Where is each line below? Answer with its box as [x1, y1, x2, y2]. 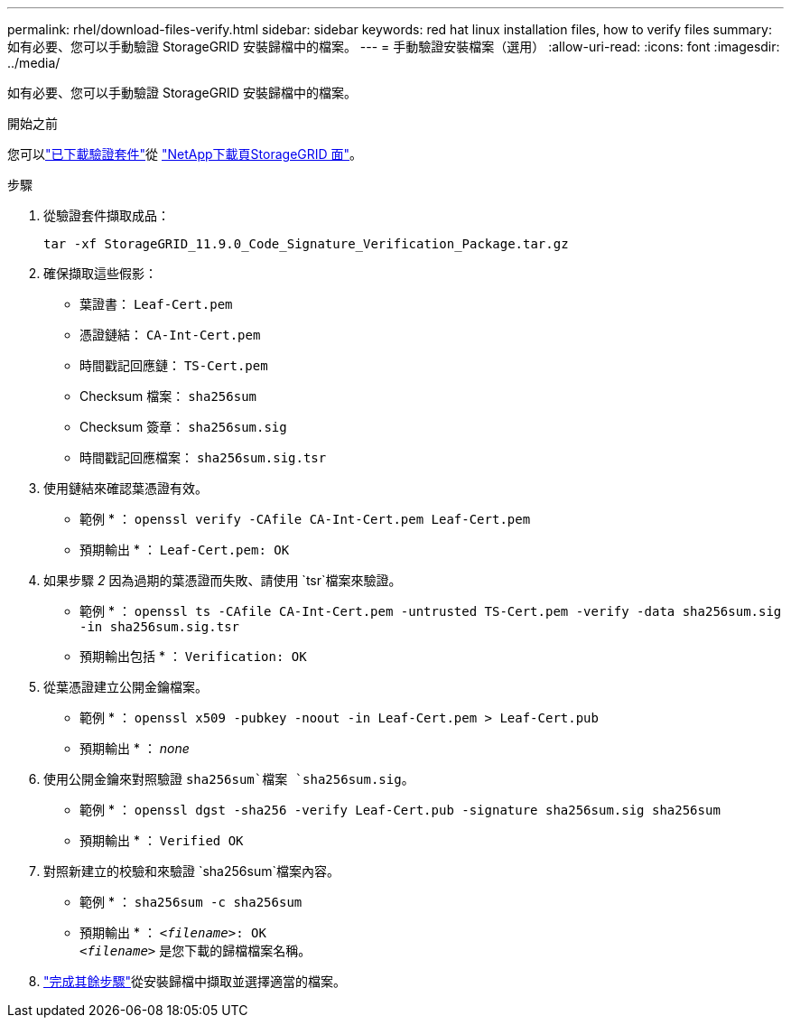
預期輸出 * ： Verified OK [79, 833, 244, 848]
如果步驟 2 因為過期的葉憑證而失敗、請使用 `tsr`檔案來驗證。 [43, 573, 402, 588]
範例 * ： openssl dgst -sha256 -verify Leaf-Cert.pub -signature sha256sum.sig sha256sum [79, 802, 721, 817]
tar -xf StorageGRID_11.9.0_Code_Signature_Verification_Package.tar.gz [43, 237, 569, 251]
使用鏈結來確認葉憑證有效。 [43, 480, 208, 496]
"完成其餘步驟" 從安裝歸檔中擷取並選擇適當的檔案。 [43, 974, 347, 989]
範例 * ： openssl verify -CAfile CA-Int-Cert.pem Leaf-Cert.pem [79, 511, 531, 526]
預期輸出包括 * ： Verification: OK [79, 648, 307, 664]
